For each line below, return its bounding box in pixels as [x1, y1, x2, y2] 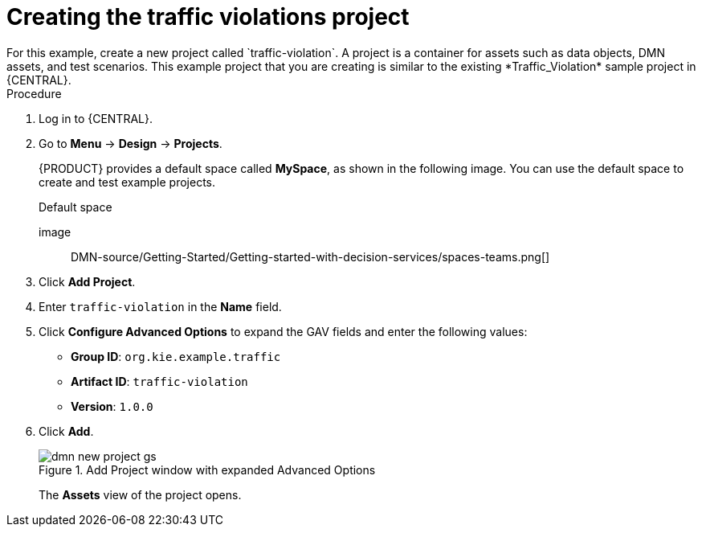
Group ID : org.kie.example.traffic [71, 349, 281, 363]
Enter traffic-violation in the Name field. [39, 299, 282, 314]
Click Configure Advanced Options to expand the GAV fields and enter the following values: [39, 324, 528, 338]
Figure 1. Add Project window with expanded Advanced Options [39, 462, 376, 477]
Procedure [6, 86, 62, 100]
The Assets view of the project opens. [39, 487, 242, 502]
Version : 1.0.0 [71, 399, 153, 413]
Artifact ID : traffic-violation [71, 374, 248, 388]
